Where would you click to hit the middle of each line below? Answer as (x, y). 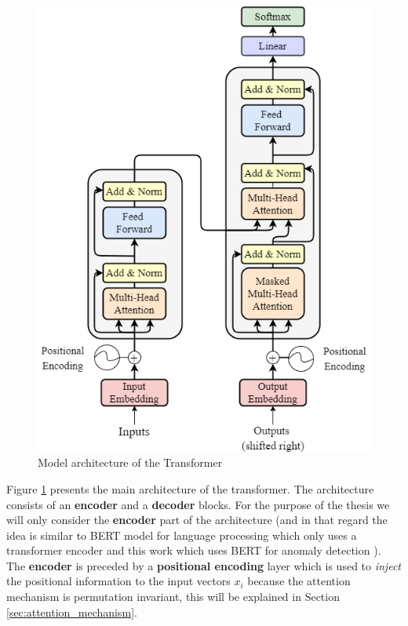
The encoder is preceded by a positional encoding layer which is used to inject (204, 565)
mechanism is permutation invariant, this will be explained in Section (173, 597)
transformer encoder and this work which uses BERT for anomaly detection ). (194, 550)
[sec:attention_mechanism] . (72, 611)
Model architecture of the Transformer (130, 462)
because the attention (299, 581)
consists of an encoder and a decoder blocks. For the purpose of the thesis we (198, 504)
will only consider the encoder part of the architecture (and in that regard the (197, 520)
